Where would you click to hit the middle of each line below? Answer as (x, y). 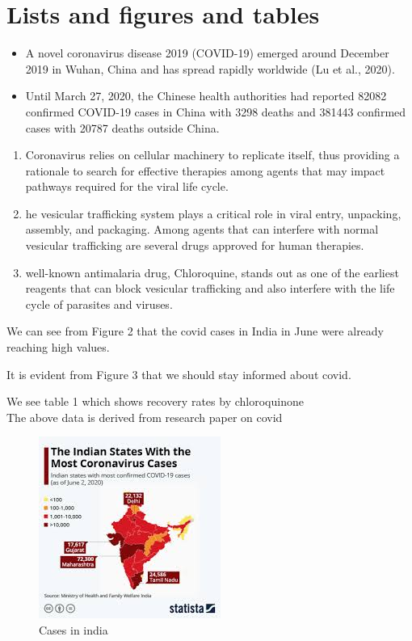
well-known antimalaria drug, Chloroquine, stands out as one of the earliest (212, 272)
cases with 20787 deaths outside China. (122, 127)
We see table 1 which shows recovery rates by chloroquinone (155, 401)
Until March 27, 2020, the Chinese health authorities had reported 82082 (206, 96)
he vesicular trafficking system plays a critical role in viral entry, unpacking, (213, 213)
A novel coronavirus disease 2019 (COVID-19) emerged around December (207, 53)
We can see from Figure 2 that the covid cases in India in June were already (195, 331)
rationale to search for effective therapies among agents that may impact (205, 170)
